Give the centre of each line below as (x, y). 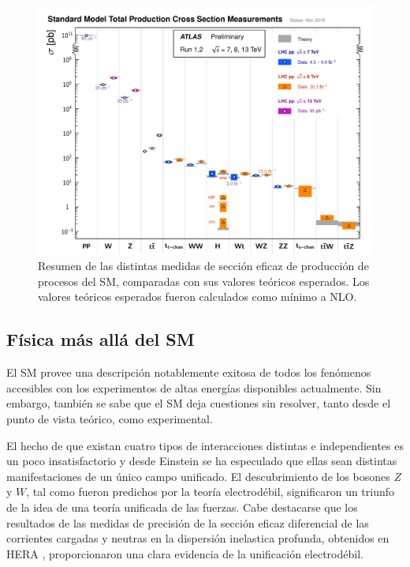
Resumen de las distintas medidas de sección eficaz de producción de (203, 266)
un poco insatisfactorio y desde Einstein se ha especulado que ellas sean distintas (202, 461)
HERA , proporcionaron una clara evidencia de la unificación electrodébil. (185, 553)
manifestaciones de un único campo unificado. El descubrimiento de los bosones (198, 476)
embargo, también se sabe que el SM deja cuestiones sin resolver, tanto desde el (199, 403)
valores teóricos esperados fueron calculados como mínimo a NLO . (198, 297)
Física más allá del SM (101, 339)
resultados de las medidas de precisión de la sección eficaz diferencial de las (188, 522)
